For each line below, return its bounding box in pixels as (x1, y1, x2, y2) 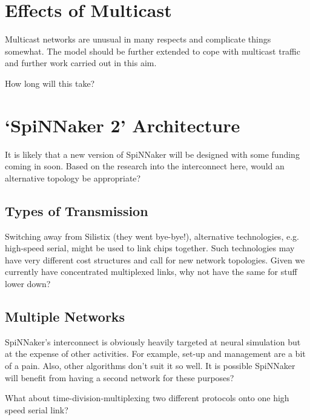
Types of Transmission (5, 201, 148, 220)
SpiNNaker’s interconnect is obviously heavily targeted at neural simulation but (5, 335, 301, 348)
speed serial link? (5, 403, 68, 416)
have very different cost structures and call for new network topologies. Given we (5, 253, 305, 266)
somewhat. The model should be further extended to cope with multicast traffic (5, 44, 300, 57)
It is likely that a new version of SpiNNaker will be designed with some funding (5, 147, 300, 160)
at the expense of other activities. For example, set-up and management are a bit (5, 347, 306, 360)
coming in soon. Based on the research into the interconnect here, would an (5, 160, 285, 172)
